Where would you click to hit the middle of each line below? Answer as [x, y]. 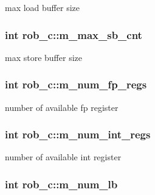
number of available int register [63, 157]
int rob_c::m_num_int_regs [78, 134]
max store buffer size [43, 57]
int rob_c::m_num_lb [61, 184]
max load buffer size [42, 7]
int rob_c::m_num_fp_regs [76, 84]
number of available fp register [62, 107]
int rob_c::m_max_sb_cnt [74, 34]
